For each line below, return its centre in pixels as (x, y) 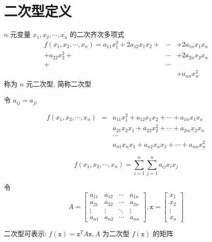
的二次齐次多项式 (97, 34)
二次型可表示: (25, 233)
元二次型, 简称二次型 (59, 83)
